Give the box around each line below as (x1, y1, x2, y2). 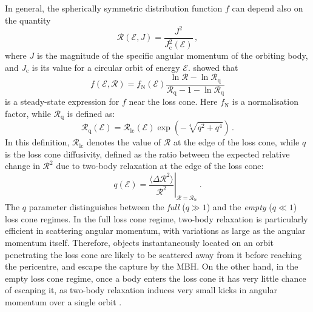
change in (5, 159, 40, 172)
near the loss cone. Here (129, 95, 218, 108)
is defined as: (67, 107, 115, 119)
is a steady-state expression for (5, 95, 119, 108)
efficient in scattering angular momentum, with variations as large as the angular (5, 224, 306, 237)
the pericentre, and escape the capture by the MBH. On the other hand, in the (5, 260, 298, 273)
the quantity (5, 13, 51, 26)
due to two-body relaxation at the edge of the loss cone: (56, 159, 264, 172)
